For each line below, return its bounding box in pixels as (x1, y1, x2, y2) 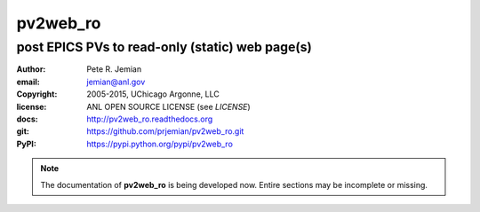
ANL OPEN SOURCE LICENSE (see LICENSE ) (86, 101, 251, 112)
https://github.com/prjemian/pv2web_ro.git (86, 126, 244, 137)
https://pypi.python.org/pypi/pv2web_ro (86, 138, 233, 149)
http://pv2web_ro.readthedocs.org (86, 114, 213, 124)
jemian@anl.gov (86, 76, 146, 87)
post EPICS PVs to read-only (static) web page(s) (16, 39, 313, 55)
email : (16, 76, 40, 87)
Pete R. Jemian (86, 64, 142, 75)
